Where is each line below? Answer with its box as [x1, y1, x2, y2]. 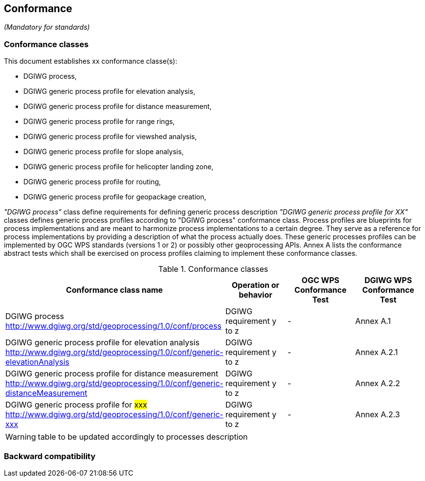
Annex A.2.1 [355, 347, 398, 357]
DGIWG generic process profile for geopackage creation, [23, 193, 206, 201]
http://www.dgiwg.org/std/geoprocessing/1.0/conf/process [5, 321, 222, 331]
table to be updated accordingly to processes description [37, 432, 248, 442]
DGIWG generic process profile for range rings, [23, 117, 175, 126]
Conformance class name [66, 285, 163, 295]
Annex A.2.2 [355, 378, 400, 389]
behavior [239, 290, 273, 300]
